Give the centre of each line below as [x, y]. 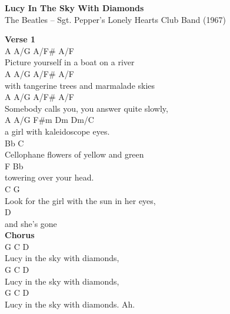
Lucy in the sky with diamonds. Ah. [70, 304]
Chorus [20, 235]
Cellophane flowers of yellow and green [74, 154]
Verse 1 [20, 39]
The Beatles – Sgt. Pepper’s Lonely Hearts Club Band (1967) [115, 19]
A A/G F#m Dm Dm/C [49, 120]
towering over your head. [49, 177]
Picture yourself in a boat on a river [70, 62]
